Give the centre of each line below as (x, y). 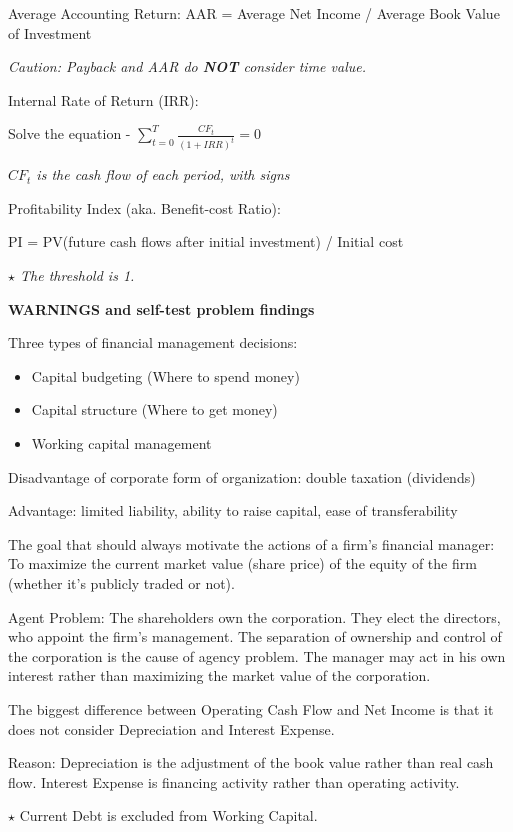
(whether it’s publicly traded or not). (121, 582)
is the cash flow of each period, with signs (163, 174)
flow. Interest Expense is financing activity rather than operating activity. (234, 781)
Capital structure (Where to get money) (154, 409)
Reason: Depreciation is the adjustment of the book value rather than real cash (251, 762)
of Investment (50, 32)
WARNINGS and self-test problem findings (161, 308)
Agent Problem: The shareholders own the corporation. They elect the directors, (254, 616)
